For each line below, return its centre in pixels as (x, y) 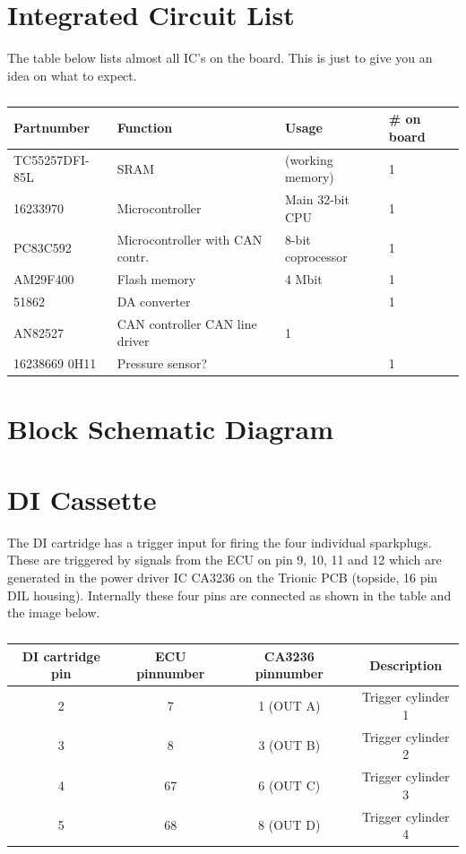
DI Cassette (82, 499)
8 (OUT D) (289, 825)
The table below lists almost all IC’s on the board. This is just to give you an (220, 58)
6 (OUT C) (289, 785)
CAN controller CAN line (187, 323)
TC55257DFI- (52, 159)
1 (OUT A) (289, 705)
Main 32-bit (317, 199)
